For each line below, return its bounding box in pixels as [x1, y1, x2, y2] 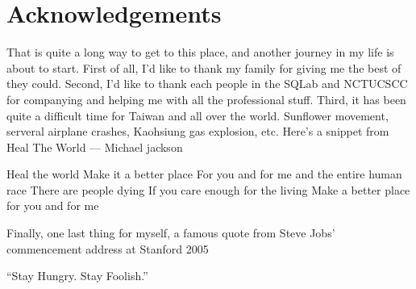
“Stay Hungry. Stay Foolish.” [6, 267, 148, 284]
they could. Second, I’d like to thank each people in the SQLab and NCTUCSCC [6, 75, 408, 92]
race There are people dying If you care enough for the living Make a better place [6, 181, 410, 198]
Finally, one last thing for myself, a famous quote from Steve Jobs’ [6, 224, 335, 241]
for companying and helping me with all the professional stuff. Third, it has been [6, 90, 406, 107]
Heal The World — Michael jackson [6, 138, 183, 155]
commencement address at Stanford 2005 [6, 240, 209, 257]
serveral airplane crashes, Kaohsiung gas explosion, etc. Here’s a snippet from [6, 123, 389, 140]
